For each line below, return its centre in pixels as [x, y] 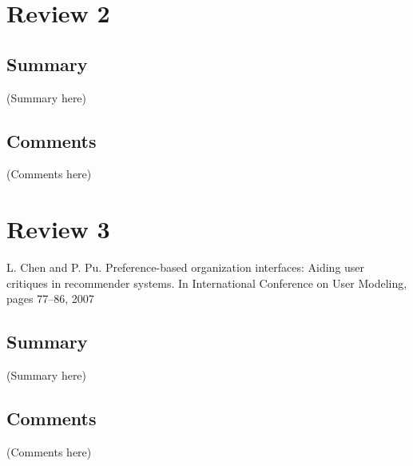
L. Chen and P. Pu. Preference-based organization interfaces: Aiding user [186, 267]
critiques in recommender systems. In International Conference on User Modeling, [207, 283]
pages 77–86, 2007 [50, 299]
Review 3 [58, 229]
